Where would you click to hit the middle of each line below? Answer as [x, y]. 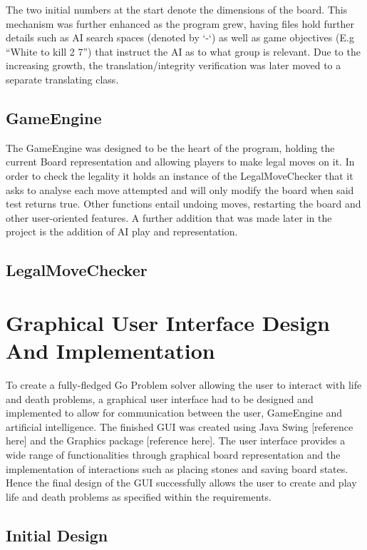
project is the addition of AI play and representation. [122, 231]
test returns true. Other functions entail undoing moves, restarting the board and [183, 204]
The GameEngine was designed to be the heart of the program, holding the [170, 147]
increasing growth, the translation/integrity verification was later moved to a [174, 65]
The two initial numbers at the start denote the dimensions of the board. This [177, 9]
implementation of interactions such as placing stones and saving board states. [177, 468]
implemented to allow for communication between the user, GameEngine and [174, 413]
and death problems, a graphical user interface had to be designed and [160, 398]
